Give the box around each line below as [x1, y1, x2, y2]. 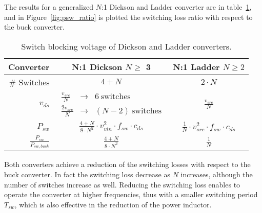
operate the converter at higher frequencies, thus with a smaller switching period [4, 189, 258, 200]
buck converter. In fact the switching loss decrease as [4, 169, 171, 179]
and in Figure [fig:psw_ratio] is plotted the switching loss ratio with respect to [4, 11, 253, 22]
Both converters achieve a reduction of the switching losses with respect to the [4, 159, 251, 170]
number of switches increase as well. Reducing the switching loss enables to [4, 179, 240, 190]
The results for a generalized [4, 2, 94, 12]
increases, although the [180, 169, 253, 179]
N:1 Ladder [173, 60, 220, 73]
